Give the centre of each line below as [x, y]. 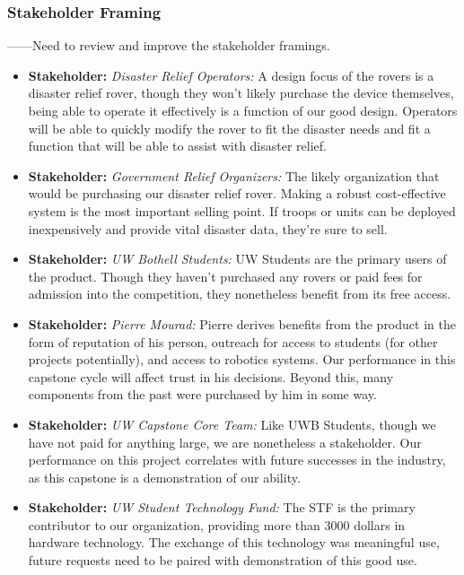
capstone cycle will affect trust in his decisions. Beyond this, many [211, 376]
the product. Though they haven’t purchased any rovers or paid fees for [225, 276]
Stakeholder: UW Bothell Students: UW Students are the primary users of [237, 259]
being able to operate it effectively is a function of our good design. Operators [243, 110]
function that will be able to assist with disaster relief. [177, 146]
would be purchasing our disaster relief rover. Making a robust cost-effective [237, 193]
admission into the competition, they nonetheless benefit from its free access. [240, 294]
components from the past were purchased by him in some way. [202, 394]
